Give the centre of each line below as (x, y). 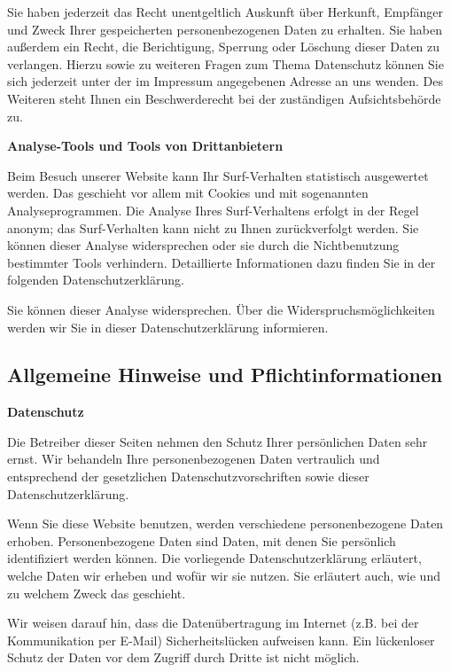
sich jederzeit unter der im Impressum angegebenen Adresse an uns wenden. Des (225, 81)
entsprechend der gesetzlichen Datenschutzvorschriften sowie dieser (188, 477)
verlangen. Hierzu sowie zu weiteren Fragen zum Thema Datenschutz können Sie (225, 63)
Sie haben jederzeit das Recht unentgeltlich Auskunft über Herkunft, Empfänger (225, 12)
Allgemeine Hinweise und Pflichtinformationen (225, 375)
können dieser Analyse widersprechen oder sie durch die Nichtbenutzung (203, 245)
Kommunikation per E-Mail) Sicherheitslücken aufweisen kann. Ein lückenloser (221, 640)
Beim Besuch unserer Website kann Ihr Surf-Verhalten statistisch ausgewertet (218, 175)
